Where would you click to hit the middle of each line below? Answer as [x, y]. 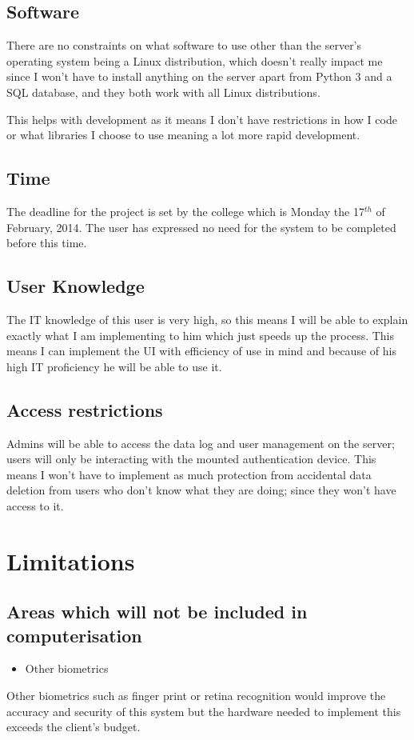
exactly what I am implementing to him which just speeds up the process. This [201, 335]
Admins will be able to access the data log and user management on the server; [201, 443]
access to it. [35, 505]
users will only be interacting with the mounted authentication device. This [191, 459]
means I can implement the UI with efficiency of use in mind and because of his [201, 351]
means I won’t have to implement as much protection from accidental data [189, 474]
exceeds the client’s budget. [74, 727]
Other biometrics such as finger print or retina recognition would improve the [196, 696]
